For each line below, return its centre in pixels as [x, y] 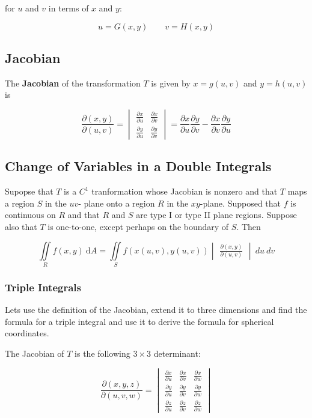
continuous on [30, 215]
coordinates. [27, 333]
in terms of [69, 8]
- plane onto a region [117, 203]
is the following [102, 353]
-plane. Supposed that [240, 203]
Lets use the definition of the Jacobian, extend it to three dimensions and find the [156, 310]
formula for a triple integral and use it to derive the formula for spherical [139, 321]
